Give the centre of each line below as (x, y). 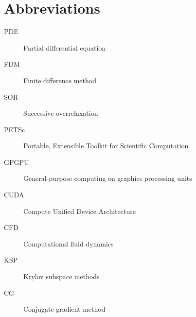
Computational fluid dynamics (69, 243)
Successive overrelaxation (61, 113)
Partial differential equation (65, 47)
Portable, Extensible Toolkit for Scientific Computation (106, 146)
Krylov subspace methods (62, 276)
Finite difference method (60, 80)
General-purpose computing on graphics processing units (108, 178)
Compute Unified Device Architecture (80, 211)
